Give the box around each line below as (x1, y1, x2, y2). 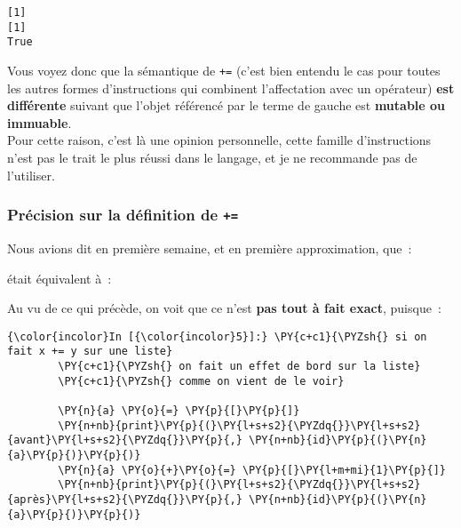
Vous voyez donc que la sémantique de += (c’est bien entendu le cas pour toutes (7, 60, 441, 79)
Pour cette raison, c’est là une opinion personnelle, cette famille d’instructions (7, 131, 432, 149)
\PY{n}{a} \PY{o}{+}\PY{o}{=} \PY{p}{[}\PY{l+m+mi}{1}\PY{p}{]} (58, 463, 446, 476)
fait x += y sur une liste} (7, 345, 173, 358)
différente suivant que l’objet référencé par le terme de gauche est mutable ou (7, 96, 446, 115)
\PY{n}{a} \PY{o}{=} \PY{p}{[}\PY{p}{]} (58, 404, 300, 418)
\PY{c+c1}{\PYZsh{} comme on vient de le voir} (58, 374, 345, 388)
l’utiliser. (7, 165, 55, 184)
